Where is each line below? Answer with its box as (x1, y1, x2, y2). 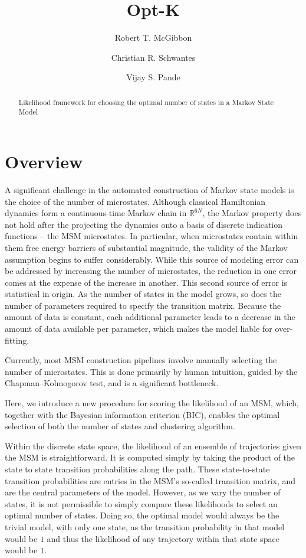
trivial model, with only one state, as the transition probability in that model (5, 520, 285, 533)
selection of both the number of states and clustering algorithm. (5, 420, 235, 432)
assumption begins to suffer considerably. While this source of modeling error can (5, 253, 299, 265)
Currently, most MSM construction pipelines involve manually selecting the (5, 354, 277, 366)
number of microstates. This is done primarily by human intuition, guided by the (5, 365, 298, 377)
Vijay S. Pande (126, 71, 180, 83)
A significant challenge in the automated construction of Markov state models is (5, 183, 294, 195)
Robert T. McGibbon (114, 31, 192, 44)
